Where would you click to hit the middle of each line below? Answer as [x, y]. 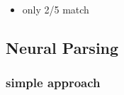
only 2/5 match [56, 9]
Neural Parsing [62, 47]
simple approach [53, 83]
